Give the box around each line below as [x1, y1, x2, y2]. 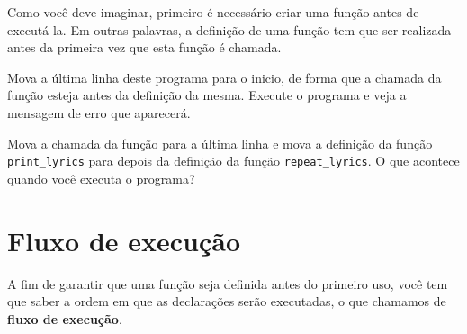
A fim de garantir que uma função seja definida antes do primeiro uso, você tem [7, 274, 448, 293]
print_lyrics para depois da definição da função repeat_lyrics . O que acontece [7, 151, 460, 170]
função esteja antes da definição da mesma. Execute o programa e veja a [7, 86, 407, 104]
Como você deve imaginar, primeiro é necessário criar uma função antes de [7, 3, 419, 21]
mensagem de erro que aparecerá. [7, 103, 191, 122]
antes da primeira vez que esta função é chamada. [7, 38, 282, 57]
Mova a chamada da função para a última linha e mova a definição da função [7, 133, 433, 152]
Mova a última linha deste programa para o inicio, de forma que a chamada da [7, 68, 442, 86]
